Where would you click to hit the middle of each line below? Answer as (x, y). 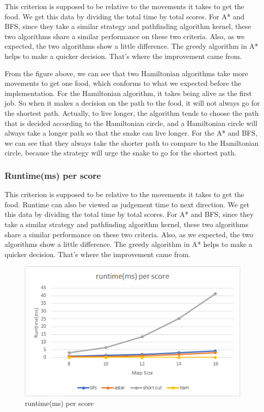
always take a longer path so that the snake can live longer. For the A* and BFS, (131, 133)
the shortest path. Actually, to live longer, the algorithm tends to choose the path (132, 113)
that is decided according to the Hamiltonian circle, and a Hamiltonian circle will (131, 123)
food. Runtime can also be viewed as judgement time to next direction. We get (127, 204)
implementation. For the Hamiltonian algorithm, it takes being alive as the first (128, 93)
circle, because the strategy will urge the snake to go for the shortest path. (121, 153)
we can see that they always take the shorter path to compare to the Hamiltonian (132, 142)
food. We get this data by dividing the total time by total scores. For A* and (125, 16)
